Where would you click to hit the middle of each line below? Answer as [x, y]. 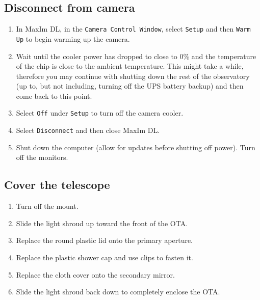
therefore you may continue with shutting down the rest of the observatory [133, 76]
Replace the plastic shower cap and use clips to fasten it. [105, 257]
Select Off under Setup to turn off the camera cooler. [100, 113]
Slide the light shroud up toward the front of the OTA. [102, 223]
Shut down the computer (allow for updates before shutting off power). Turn [136, 147]
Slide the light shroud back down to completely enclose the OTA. [118, 292]
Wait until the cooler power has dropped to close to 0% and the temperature [136, 56]
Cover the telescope [57, 185]
